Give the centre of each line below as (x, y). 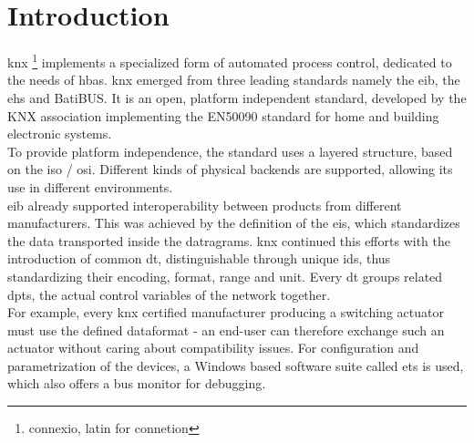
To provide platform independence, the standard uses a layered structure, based (230, 151)
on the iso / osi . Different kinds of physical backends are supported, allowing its (230, 169)
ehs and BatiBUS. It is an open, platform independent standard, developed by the (237, 97)
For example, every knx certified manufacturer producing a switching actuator (226, 312)
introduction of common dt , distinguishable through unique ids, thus (199, 258)
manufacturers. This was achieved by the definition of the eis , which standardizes (234, 223)
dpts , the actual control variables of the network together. (169, 294)
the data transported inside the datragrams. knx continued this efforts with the (229, 240)
